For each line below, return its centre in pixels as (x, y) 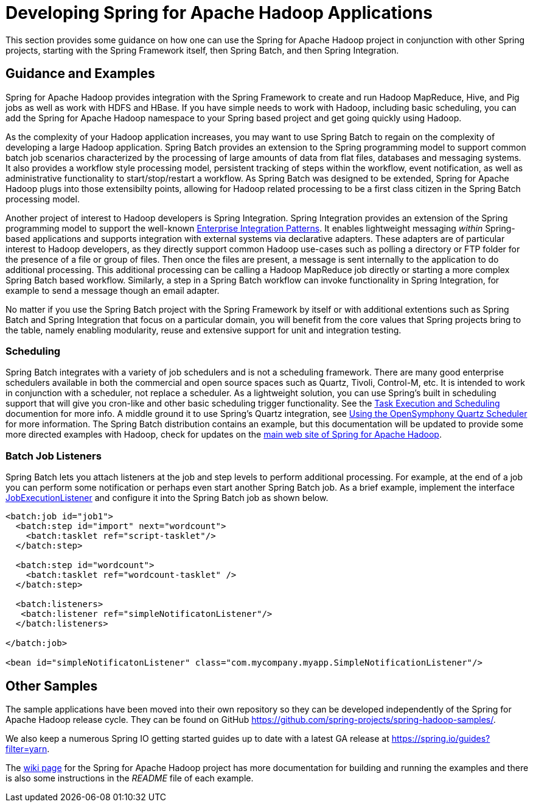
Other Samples (52, 686)
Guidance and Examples (80, 74)
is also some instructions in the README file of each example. (130, 778)
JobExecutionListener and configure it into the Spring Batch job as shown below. (167, 498)
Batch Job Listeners (54, 456)
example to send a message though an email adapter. (113, 290)
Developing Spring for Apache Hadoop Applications (219, 13)
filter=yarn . (28, 748)
